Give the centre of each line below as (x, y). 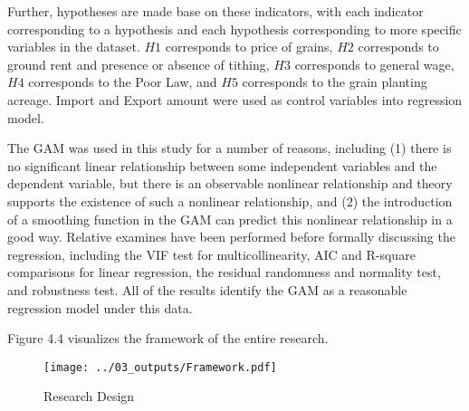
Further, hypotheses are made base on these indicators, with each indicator (215, 11)
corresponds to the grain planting (335, 82)
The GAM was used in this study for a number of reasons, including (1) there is (230, 148)
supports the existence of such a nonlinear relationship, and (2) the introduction (230, 201)
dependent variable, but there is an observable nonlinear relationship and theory (230, 183)
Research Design (89, 396)
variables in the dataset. (74, 47)
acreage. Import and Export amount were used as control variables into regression (235, 99)
